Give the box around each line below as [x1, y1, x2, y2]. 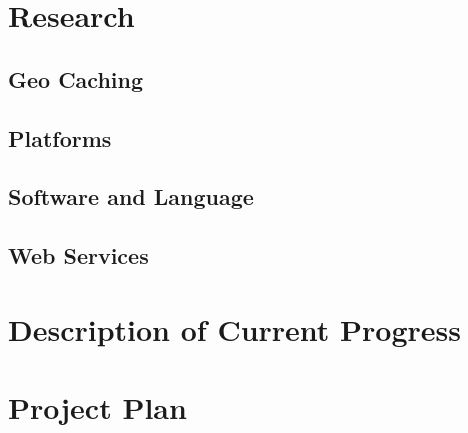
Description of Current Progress [8, 308, 462, 349]
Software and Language [8, 181, 254, 212]
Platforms [8, 122, 112, 153]
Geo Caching [8, 63, 144, 94]
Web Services [8, 240, 149, 271]
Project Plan [8, 387, 187, 428]
